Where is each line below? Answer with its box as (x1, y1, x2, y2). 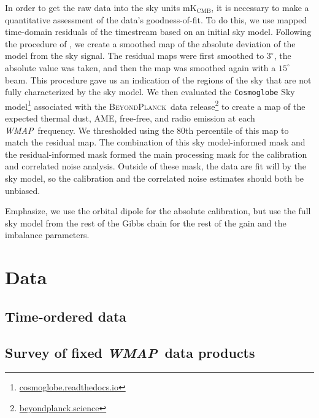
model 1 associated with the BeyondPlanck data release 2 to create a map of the (5, 98, 306, 112)
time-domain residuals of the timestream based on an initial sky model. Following (5, 25, 312, 38)
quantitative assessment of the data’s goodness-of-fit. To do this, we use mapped (5, 13, 307, 26)
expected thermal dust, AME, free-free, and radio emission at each (5, 112, 255, 125)
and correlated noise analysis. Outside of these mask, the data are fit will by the (5, 160, 306, 172)
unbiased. (5, 184, 40, 196)
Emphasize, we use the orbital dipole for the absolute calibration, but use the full (5, 204, 311, 217)
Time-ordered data (5, 306, 127, 325)
